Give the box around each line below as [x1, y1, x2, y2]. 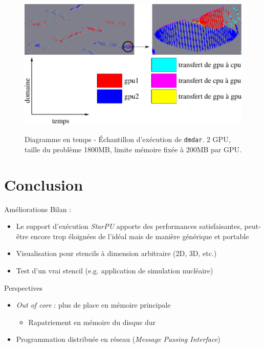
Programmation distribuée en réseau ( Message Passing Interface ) [16, 334, 220, 344]
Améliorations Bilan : [4, 203, 71, 214]
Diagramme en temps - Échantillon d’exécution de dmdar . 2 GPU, [25, 134, 231, 145]
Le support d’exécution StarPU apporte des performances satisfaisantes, [16, 221, 242, 231]
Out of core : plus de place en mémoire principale [16, 299, 171, 310]
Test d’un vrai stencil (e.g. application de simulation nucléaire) [16, 265, 213, 276]
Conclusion [4, 174, 83, 195]
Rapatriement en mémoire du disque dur [28, 316, 156, 327]
